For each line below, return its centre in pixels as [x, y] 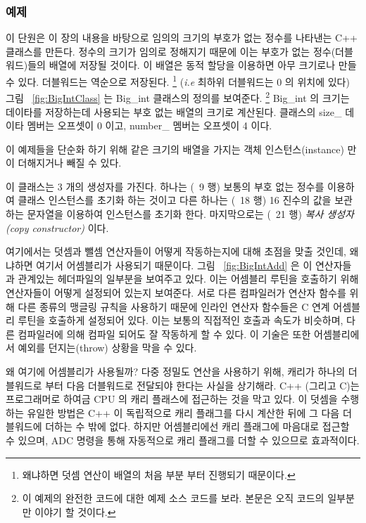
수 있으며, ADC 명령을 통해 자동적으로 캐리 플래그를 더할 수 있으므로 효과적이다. [183, 440]
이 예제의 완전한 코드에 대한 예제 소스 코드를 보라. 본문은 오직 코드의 [173, 498]
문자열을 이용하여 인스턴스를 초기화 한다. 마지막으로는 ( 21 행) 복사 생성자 [190, 214]
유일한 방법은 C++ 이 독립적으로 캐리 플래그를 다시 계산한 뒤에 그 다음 [183, 412]
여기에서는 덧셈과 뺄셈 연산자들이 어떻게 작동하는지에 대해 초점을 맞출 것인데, [176, 251]
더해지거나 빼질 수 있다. [70, 163]
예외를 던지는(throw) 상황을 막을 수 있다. [107, 348]
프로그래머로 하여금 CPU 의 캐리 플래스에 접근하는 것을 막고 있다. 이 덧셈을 [172, 399]
